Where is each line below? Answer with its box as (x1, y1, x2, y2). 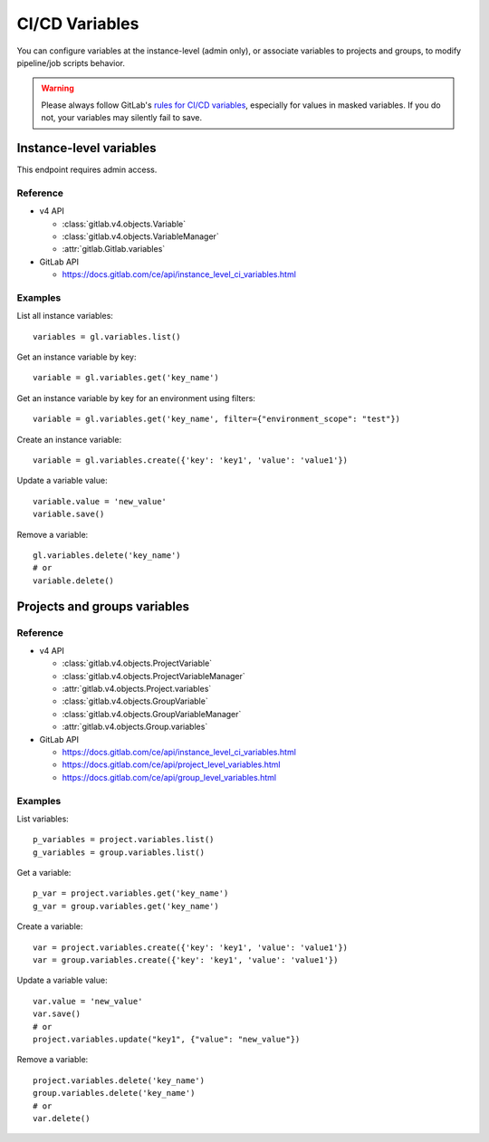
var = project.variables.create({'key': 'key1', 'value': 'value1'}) (33, 942, 349, 953)
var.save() (33, 1009, 81, 1019)
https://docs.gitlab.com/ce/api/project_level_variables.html (62, 759, 281, 770)
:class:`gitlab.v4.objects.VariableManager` (62, 231, 219, 242)
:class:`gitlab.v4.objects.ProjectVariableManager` (62, 670, 246, 681)
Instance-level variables (16, 140, 157, 156)
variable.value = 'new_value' (33, 496, 168, 506)
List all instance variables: (16, 311, 113, 321)
